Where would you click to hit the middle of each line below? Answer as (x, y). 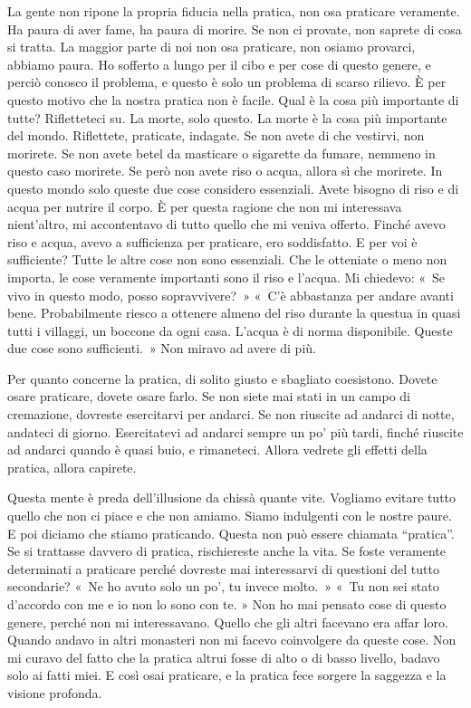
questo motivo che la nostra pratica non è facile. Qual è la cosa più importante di (233, 99)
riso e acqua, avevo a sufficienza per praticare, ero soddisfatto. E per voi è (212, 241)
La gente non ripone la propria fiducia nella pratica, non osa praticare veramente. (234, 11)
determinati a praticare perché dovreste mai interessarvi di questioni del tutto (223, 568)
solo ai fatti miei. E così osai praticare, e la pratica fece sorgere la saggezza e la (227, 675)
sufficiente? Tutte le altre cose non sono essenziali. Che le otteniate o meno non (227, 259)
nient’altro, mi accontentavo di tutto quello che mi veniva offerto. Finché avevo (226, 224)
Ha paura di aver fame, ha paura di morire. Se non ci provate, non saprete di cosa (235, 29)
